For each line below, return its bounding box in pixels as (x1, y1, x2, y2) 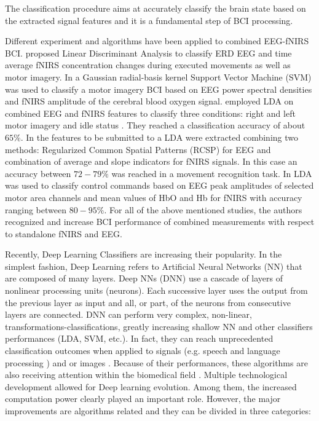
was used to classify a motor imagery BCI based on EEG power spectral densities (5, 82, 312, 95)
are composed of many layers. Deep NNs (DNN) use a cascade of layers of (5, 272, 283, 285)
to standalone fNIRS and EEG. (5, 227, 122, 240)
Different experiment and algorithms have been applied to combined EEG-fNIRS (5, 34, 309, 47)
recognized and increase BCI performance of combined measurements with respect (5, 215, 315, 228)
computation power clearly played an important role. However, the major (5, 392, 281, 405)
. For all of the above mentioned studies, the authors (104, 203, 302, 216)
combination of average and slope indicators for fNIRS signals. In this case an (5, 155, 297, 168)
